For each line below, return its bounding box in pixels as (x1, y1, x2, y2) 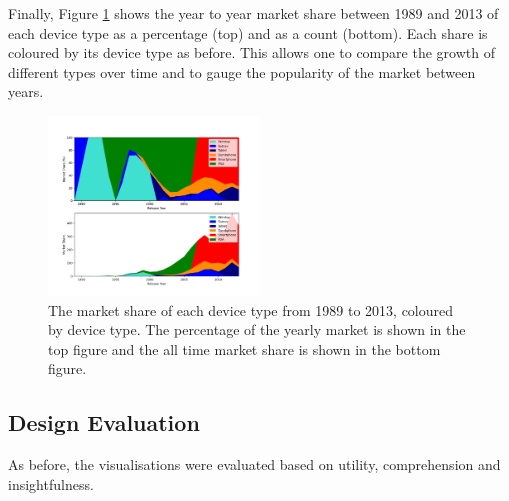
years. (8, 81, 44, 102)
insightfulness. (8, 473, 94, 494)
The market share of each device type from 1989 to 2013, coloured (48, 299, 454, 320)
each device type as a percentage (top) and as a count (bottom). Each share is (8, 22, 488, 43)
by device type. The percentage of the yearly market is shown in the (48, 319, 466, 340)
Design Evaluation (8, 407, 200, 438)
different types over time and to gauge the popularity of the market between (8, 61, 476, 82)
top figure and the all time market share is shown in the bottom (48, 338, 441, 359)
